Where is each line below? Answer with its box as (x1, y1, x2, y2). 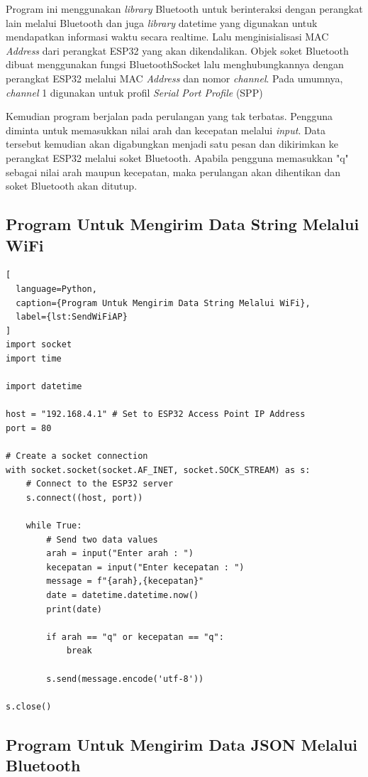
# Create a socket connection (6, 451, 148, 462)
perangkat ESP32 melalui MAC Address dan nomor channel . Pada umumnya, (6, 70, 343, 85)
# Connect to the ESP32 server (26, 479, 174, 489)
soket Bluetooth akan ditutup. (6, 178, 138, 193)
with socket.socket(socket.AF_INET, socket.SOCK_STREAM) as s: (6, 464, 311, 475)
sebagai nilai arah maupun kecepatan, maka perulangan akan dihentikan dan (6, 164, 340, 179)
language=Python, (16, 283, 97, 294)
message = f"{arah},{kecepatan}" (46, 576, 204, 587)
